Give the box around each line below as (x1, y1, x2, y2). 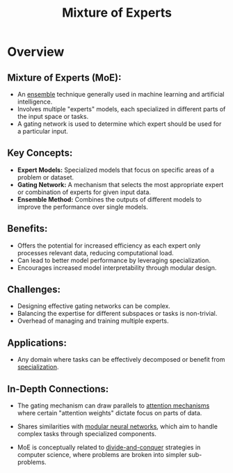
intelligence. (17, 97, 53, 106)
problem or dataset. (17, 173, 74, 182)
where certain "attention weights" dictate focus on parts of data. (17, 409, 202, 417)
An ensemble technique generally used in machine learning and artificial (17, 90, 225, 98)
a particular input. (17, 127, 68, 135)
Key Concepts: (7, 147, 73, 159)
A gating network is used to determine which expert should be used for (17, 120, 222, 128)
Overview (7, 44, 65, 60)
